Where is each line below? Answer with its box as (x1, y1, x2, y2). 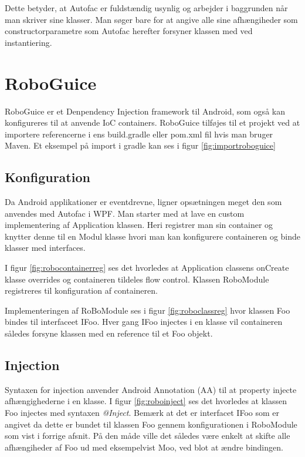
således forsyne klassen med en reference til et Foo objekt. (5, 327, 213, 340)
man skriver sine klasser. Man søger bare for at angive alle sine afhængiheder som (5, 13, 298, 25)
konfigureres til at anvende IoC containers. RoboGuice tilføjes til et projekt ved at (5, 116, 300, 129)
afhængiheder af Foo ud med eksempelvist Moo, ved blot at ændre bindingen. (5, 441, 283, 453)
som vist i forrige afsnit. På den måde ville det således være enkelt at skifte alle (5, 429, 290, 442)
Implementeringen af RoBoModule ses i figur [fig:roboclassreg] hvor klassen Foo (5, 304, 290, 316)
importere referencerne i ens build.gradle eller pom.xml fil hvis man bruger (5, 127, 273, 140)
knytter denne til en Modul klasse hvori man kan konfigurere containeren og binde (5, 230, 300, 242)
